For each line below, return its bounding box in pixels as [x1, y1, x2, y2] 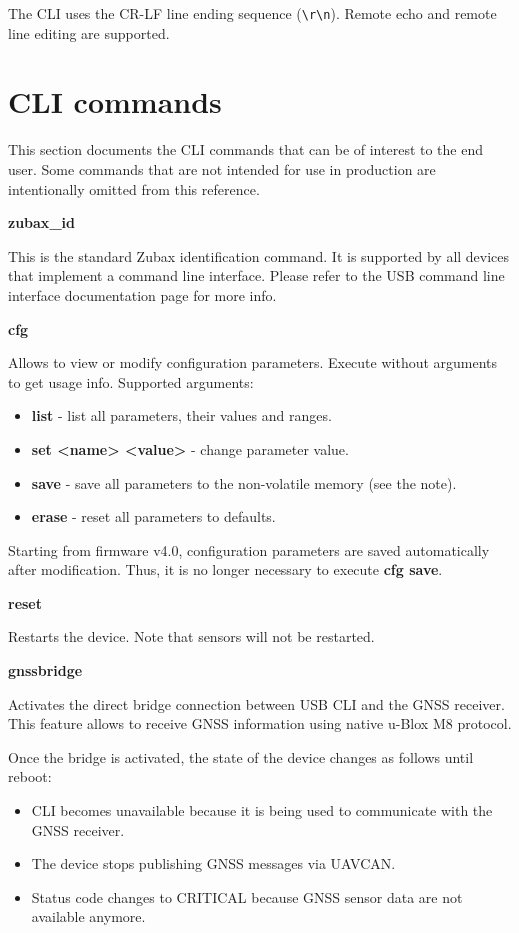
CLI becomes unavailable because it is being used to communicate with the [31, 800, 493, 821]
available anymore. [31, 906, 146, 927]
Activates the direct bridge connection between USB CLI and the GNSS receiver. [8, 693, 505, 714]
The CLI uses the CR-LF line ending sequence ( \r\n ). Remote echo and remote [8, 3, 497, 23]
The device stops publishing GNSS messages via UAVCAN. [31, 853, 396, 874]
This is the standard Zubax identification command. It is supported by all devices [8, 245, 510, 266]
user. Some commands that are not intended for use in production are [8, 158, 436, 179]
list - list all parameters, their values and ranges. [31, 405, 332, 426]
